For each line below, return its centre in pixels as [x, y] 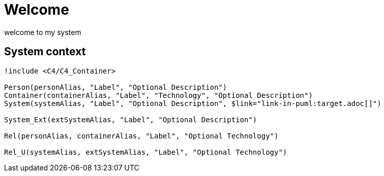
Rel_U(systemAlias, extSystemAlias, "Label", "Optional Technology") [146, 152]
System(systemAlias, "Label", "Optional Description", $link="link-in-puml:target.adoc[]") [193, 103]
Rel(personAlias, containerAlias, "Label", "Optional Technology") [141, 136]
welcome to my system [43, 32]
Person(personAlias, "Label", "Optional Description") [116, 87]
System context [45, 52]
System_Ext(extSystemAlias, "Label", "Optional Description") [131, 119]
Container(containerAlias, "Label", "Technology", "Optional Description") [158, 95]
